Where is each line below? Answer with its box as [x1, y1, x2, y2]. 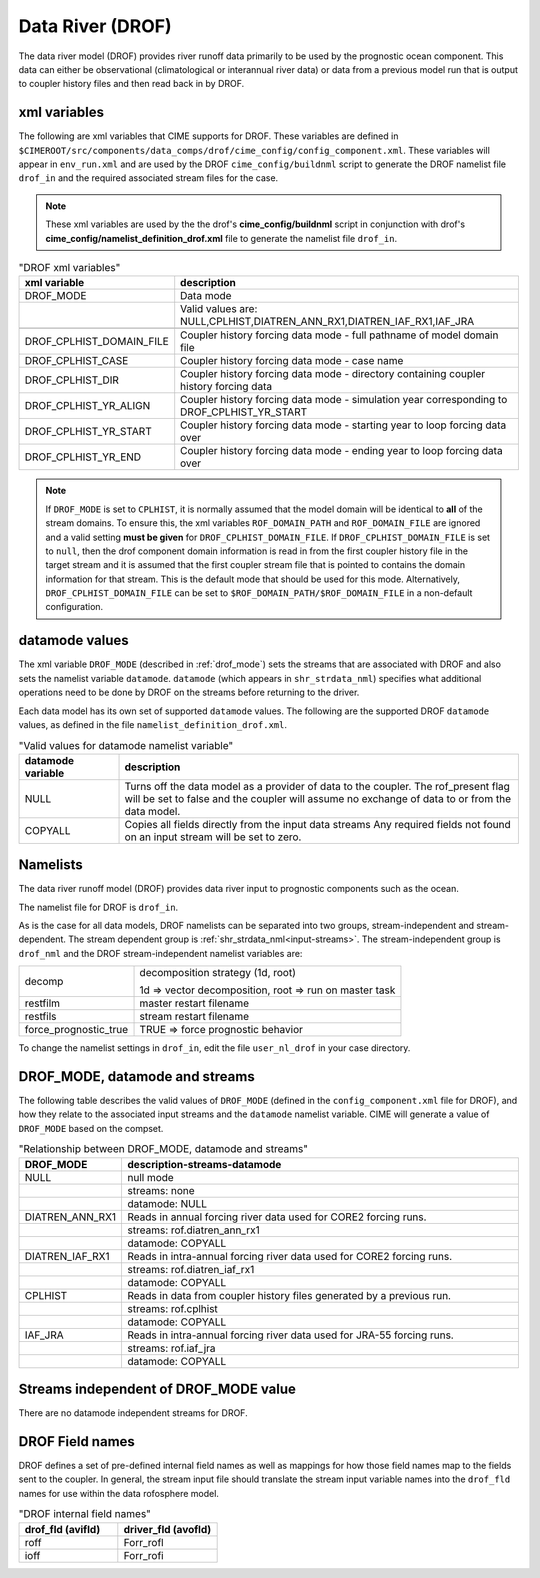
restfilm [24, 996, 60, 1010]
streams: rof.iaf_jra [127, 1341, 216, 1355]
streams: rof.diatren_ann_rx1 [127, 1223, 260, 1237]
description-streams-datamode [127, 1157, 282, 1171]
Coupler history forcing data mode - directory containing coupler [180, 367, 486, 381]
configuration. [45, 601, 104, 613]
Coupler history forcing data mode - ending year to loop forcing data [180, 444, 504, 458]
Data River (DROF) [18, 15, 172, 37]
